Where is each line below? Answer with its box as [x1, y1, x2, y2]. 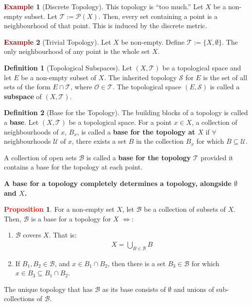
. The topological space [113, 82, 182, 92]
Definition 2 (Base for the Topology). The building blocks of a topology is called [4, 107, 248, 118]
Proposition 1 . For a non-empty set [4, 204, 115, 214]
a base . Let [4, 117, 39, 127]
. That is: [49, 230, 77, 240]
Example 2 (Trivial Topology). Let [4, 36, 111, 47]
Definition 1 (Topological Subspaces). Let [4, 62, 133, 72]
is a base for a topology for [31, 213, 111, 223]
